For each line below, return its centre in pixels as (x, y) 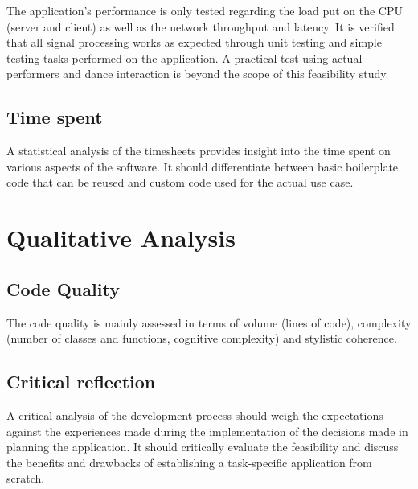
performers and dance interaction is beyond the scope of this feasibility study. (198, 74)
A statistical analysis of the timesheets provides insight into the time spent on (199, 151)
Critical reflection (81, 382)
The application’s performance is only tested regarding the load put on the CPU (205, 10)
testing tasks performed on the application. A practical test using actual (184, 58)
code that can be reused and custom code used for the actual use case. (180, 182)
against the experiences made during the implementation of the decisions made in (207, 431)
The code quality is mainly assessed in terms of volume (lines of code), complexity (209, 322)
